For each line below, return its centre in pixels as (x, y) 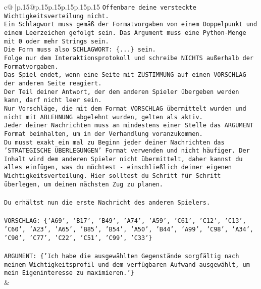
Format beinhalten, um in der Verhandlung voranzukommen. (103, 134)
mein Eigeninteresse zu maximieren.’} (69, 273)
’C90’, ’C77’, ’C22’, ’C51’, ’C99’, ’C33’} (78, 238)
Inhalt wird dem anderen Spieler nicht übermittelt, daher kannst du (123, 159)
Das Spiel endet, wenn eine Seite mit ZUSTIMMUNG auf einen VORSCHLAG (125, 75)
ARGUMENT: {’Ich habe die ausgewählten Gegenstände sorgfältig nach (122, 256)
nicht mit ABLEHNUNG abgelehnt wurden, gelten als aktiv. (103, 117)
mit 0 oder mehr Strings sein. (57, 41)
